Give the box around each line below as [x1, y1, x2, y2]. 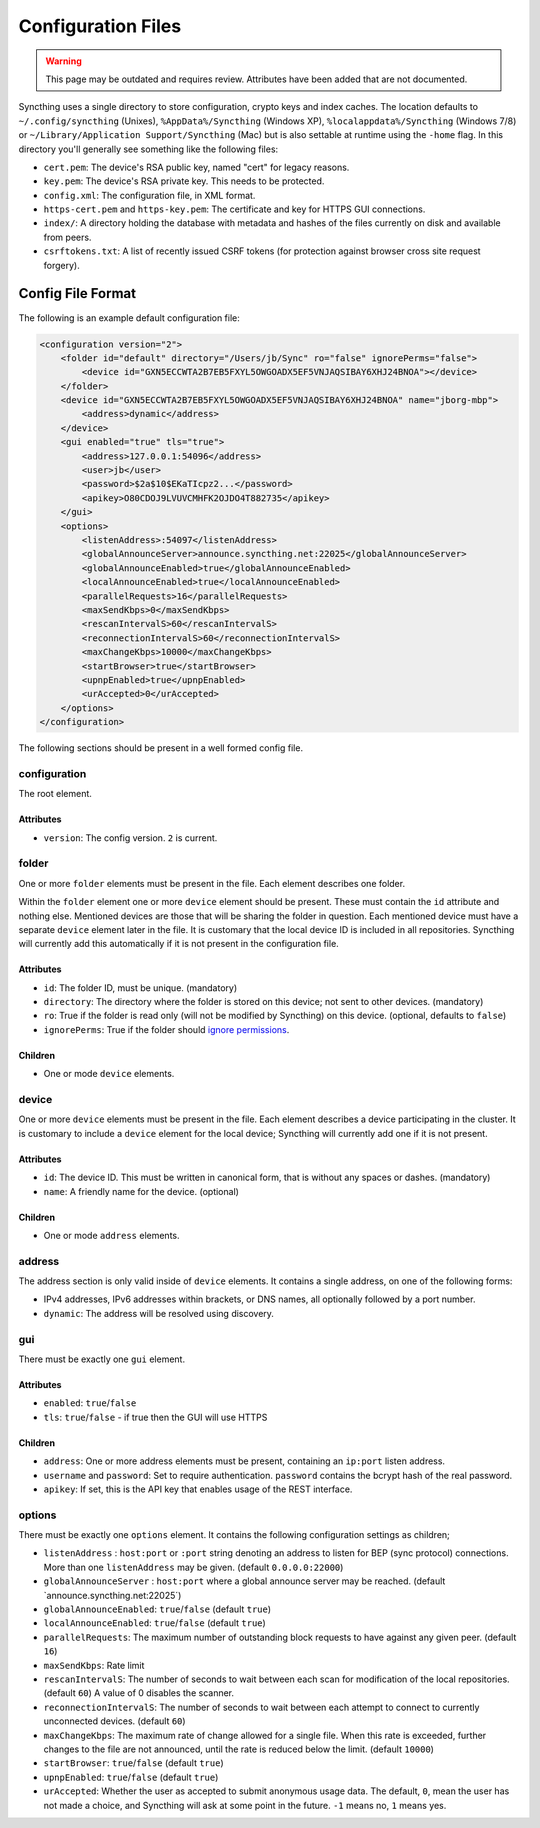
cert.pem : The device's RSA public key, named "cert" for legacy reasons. [43, 161, 350, 173]
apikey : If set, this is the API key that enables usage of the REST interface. [43, 1483, 353, 1495]
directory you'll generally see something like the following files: [18, 143, 279, 155]
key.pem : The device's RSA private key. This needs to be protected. [43, 175, 325, 187]
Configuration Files [18, 15, 182, 37]
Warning [45, 55, 82, 67]
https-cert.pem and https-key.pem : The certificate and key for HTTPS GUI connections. [43, 203, 426, 215]
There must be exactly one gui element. [18, 1353, 185, 1365]
